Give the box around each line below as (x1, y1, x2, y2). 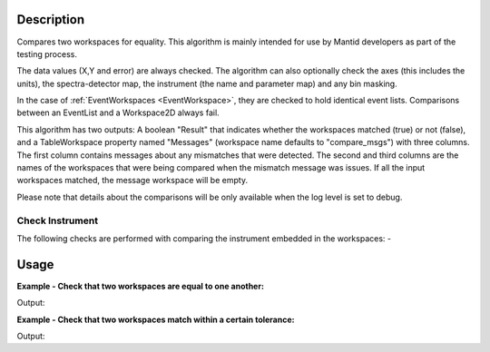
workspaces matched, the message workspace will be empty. (16, 175, 249, 186)
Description (16, 12, 85, 27)
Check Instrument (16, 214, 99, 227)
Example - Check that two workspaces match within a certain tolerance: (16, 314, 295, 325)
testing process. (16, 48, 77, 59)
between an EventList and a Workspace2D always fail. (16, 107, 220, 118)
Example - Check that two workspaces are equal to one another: (16, 280, 265, 291)
